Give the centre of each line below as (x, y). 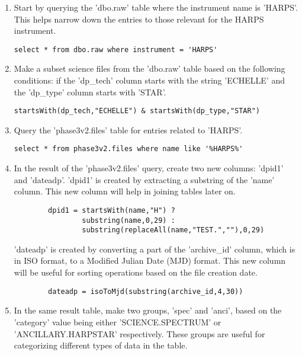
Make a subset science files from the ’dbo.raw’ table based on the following (150, 68)
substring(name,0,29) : (128, 220)
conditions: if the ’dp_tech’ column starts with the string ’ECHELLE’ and (149, 80)
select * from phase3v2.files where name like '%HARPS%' (128, 149)
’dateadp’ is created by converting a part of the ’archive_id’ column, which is (155, 249)
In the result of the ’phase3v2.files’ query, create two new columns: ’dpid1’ (149, 168)
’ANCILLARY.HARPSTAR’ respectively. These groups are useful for (139, 333)
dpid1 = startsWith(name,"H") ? (112, 210)
